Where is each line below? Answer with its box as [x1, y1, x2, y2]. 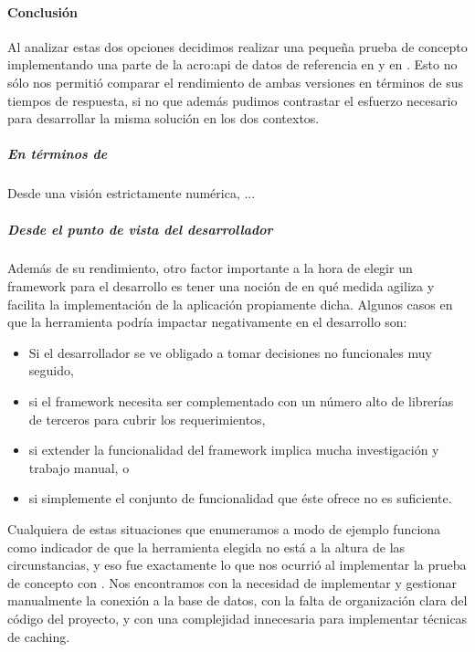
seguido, [28, 361, 74, 380]
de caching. [7, 626, 70, 646]
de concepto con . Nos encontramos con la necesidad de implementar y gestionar [7, 573, 457, 592]
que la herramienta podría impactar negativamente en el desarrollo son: [7, 312, 407, 331]
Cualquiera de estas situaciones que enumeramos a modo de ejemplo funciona [7, 520, 441, 539]
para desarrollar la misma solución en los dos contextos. [7, 109, 320, 128]
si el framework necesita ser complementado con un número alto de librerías [28, 392, 454, 411]
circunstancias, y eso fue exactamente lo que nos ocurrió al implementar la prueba [7, 555, 467, 574]
